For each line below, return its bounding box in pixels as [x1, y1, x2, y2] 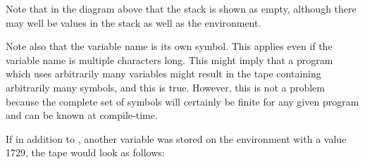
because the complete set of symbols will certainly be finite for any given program [6, 94, 359, 108]
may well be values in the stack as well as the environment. [6, 15, 261, 30]
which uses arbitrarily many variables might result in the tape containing [6, 66, 321, 81]
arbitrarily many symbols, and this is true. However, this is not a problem [6, 80, 325, 94]
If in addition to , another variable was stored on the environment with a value [6, 131, 347, 146]
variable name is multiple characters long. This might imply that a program [6, 52, 333, 67]
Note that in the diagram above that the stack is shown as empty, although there [6, 1, 357, 15]
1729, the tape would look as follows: [6, 145, 165, 160]
